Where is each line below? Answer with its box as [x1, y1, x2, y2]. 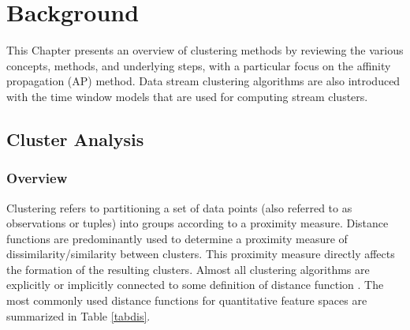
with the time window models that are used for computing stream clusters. [6, 88, 368, 104]
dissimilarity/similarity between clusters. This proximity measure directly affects [6, 246, 395, 262]
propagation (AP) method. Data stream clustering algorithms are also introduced [6, 73, 401, 89]
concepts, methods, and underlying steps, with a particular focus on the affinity [6, 57, 391, 73]
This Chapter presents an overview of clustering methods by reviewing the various [6, 42, 404, 58]
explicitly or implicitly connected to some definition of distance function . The [6, 276, 384, 293]
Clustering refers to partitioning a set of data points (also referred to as [6, 199, 352, 216]
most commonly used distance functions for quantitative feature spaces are [6, 292, 367, 309]
